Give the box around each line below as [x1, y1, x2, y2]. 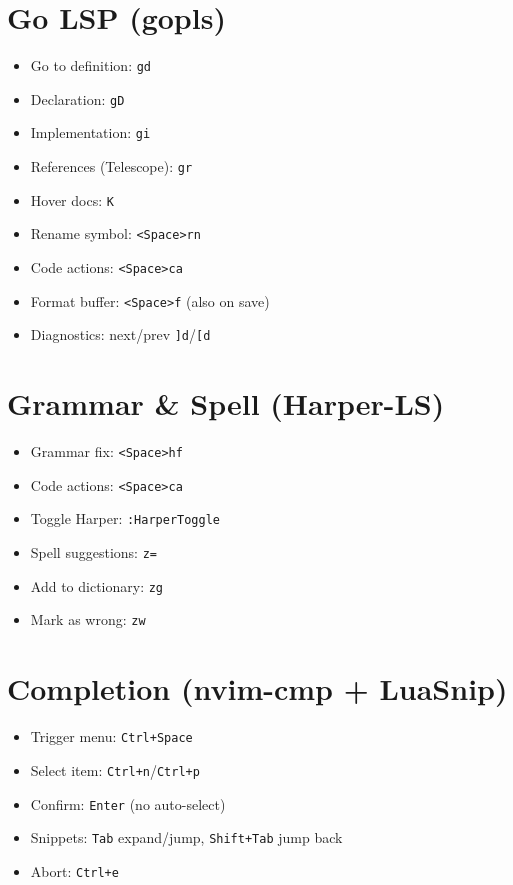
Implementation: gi [30, 122, 151, 143]
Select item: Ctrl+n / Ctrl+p [30, 759, 200, 780]
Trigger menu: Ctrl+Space [30, 726, 193, 747]
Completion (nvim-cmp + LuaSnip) [7, 668, 508, 709]
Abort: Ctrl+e [30, 860, 119, 881]
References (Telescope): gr [30, 156, 193, 177]
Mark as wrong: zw [30, 609, 146, 630]
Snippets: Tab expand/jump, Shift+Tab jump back [30, 827, 343, 848]
